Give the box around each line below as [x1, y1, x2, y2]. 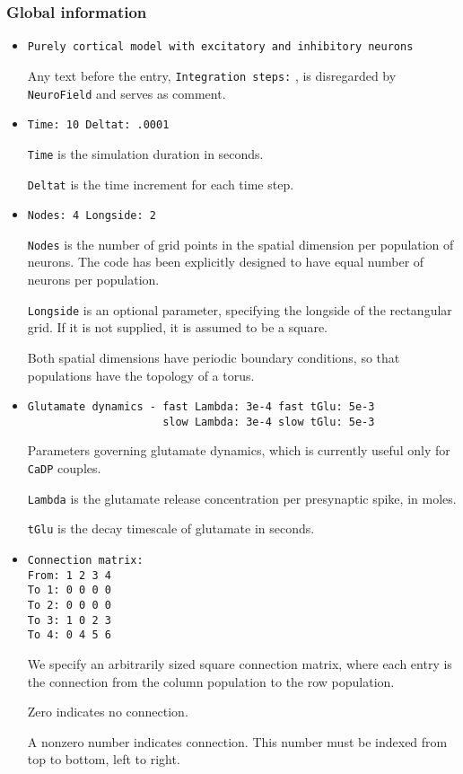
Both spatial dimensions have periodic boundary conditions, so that [27, 347, 400, 366]
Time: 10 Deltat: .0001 [27, 119, 170, 132]
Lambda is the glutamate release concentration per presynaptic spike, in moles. [27, 488, 457, 507]
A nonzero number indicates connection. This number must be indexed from [27, 732, 448, 751]
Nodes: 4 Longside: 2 [27, 209, 156, 223]
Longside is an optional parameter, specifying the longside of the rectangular [27, 300, 452, 319]
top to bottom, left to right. [27, 750, 180, 769]
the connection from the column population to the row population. [27, 672, 395, 690]
